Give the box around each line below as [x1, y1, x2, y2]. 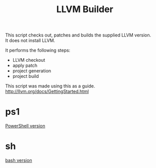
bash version [5, 157, 32, 163]
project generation [12, 68, 51, 74]
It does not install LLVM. [5, 37, 56, 44]
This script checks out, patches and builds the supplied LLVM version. [5, 32, 151, 38]
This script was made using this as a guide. [5, 83, 95, 89]
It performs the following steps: [5, 47, 71, 54]
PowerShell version [5, 123, 45, 129]
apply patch [12, 62, 38, 69]
